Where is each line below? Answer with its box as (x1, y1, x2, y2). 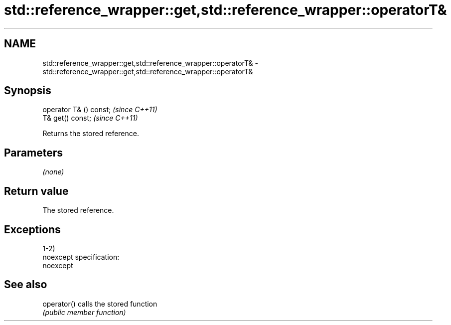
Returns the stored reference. (42, 129, 139, 138)
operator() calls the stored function (42, 299, 157, 308)
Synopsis (4, 84, 51, 97)
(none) (42, 167, 64, 176)
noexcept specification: (42, 252, 120, 261)
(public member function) (42, 308, 126, 317)
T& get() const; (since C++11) (42, 114, 138, 123)
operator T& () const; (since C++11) (42, 105, 157, 114)
